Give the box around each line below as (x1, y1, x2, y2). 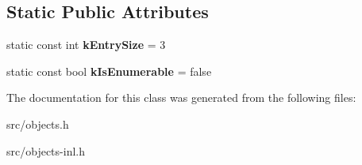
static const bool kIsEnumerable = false (6, 62, 212, 79)
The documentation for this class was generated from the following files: (6, 89, 356, 106)
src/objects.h (6, 115, 69, 132)
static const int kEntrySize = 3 (6, 36, 166, 53)
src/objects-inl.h (6, 142, 85, 159)
